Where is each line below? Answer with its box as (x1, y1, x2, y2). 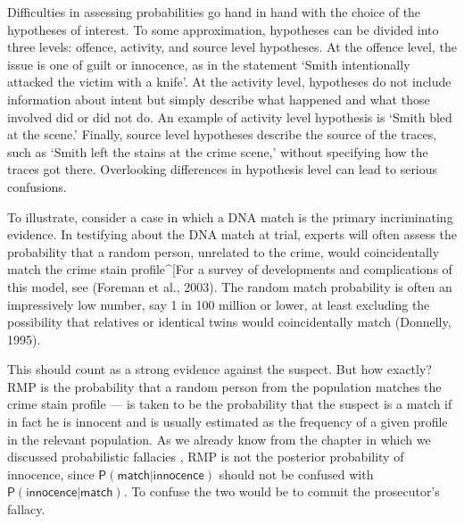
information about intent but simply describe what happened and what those (7, 89, 430, 108)
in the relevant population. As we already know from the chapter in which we (7, 429, 431, 448)
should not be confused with (219, 464, 374, 483)
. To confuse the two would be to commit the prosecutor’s (123, 482, 440, 501)
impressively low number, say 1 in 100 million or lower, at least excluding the (7, 295, 430, 313)
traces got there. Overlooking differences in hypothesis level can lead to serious (7, 160, 438, 179)
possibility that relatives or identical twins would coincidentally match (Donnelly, (7, 312, 452, 331)
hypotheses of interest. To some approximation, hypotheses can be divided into (7, 20, 439, 38)
